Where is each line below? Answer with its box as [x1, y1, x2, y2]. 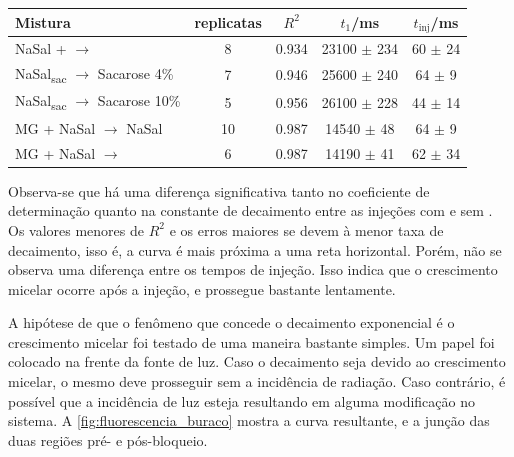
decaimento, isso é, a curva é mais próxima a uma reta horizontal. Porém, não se [8, 239, 502, 260]
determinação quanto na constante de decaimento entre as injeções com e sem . [8, 200, 493, 221]
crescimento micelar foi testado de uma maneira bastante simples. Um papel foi [8, 331, 495, 352]
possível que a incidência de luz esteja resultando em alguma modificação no [8, 390, 475, 411]
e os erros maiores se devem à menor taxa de [169, 219, 444, 240]
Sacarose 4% [97, 63, 174, 84]
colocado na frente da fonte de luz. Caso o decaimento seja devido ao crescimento [8, 351, 506, 372]
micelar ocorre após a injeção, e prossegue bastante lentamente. [8, 278, 396, 299]
